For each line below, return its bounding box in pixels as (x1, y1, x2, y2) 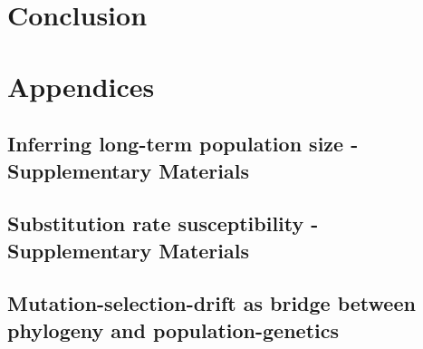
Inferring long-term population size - (7, 130, 359, 158)
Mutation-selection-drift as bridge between (7, 289, 416, 317)
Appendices (7, 67, 155, 104)
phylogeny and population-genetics (7, 315, 340, 344)
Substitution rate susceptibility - (7, 209, 319, 238)
